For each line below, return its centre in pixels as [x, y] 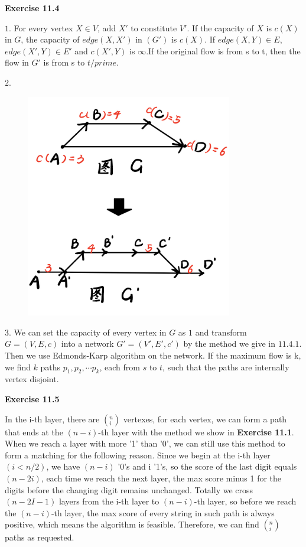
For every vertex [43, 27]
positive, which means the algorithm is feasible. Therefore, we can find [132, 524]
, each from [120, 367]
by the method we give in [230, 343]
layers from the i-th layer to [109, 501]
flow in [17, 62]
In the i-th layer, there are [52, 419]
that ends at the [34, 432]
